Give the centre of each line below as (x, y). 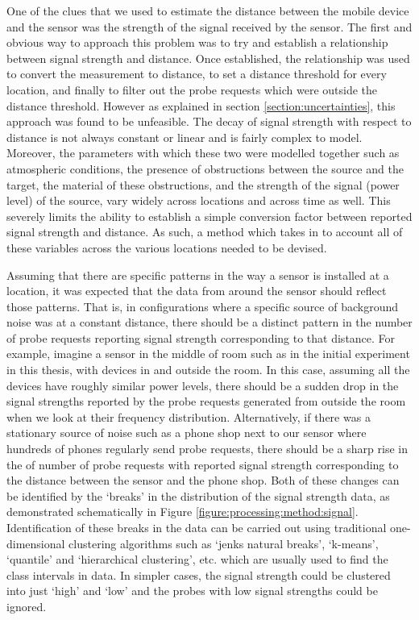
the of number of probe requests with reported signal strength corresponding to (203, 464)
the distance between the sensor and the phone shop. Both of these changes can (203, 480)
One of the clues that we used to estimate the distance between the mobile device (208, 10)
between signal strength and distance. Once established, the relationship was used (208, 58)
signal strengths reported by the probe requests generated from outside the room (206, 401)
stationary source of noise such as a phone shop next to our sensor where (187, 433)
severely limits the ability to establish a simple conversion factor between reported (209, 216)
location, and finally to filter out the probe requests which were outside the (192, 89)
